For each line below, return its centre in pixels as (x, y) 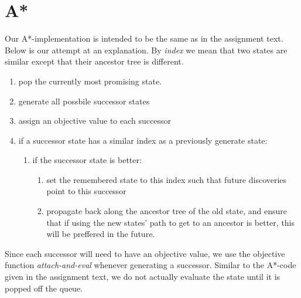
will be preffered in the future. (101, 234)
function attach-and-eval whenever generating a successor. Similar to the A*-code (150, 265)
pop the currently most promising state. (90, 81)
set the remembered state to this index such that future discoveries (167, 179)
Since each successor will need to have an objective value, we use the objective (145, 253)
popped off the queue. (44, 288)
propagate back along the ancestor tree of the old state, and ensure (167, 211)
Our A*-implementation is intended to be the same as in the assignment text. (144, 38)
